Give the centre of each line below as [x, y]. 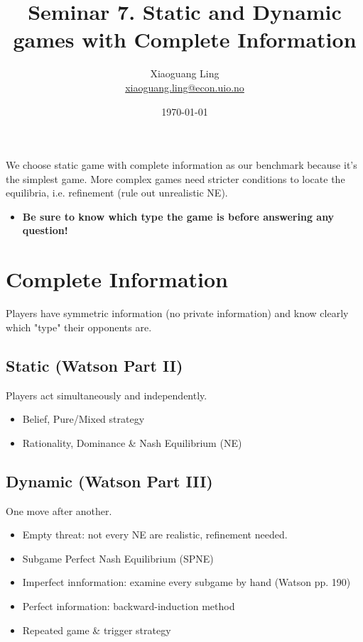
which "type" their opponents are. [79, 327]
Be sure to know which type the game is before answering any [178, 216]
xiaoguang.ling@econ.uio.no [185, 87]
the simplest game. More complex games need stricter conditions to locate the [175, 178]
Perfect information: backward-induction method [129, 605]
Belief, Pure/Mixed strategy [83, 419]
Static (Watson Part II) [94, 365]
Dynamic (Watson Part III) [109, 481]
